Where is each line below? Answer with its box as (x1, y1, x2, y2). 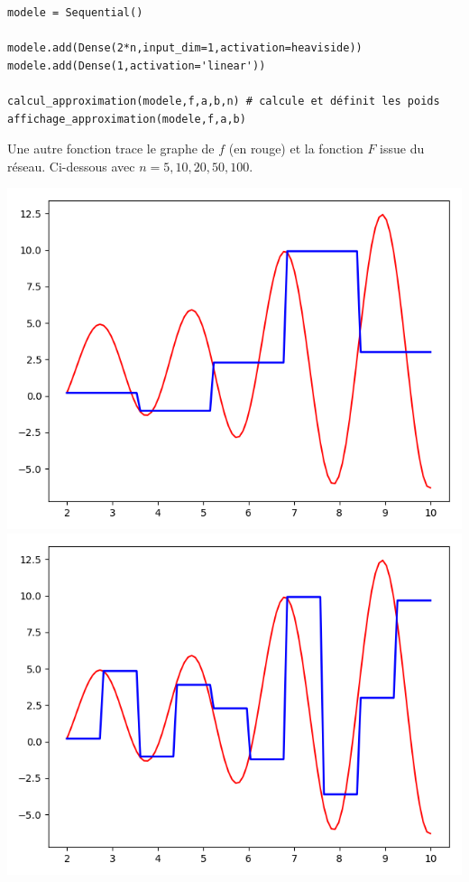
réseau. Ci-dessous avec (7, 156, 135, 175)
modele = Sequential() (7, 6, 143, 19)
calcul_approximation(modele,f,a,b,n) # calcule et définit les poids (7, 94, 440, 107)
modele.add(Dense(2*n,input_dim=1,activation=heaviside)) (7, 42, 363, 55)
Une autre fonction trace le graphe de (7, 139, 215, 158)
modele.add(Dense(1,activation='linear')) (7, 59, 266, 72)
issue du (380, 139, 425, 158)
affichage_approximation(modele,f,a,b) (7, 112, 246, 125)
